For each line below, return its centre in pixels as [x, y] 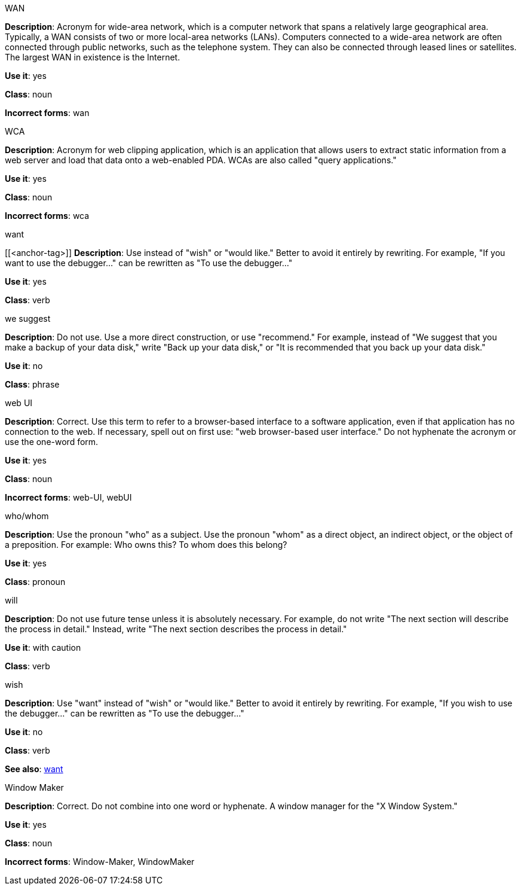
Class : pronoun [35, 582]
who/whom [27, 516]
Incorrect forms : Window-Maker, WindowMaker [100, 862]
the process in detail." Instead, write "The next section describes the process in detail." [176, 629]
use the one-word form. [52, 442]
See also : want [34, 769]
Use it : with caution [43, 647]
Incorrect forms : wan [47, 113]
